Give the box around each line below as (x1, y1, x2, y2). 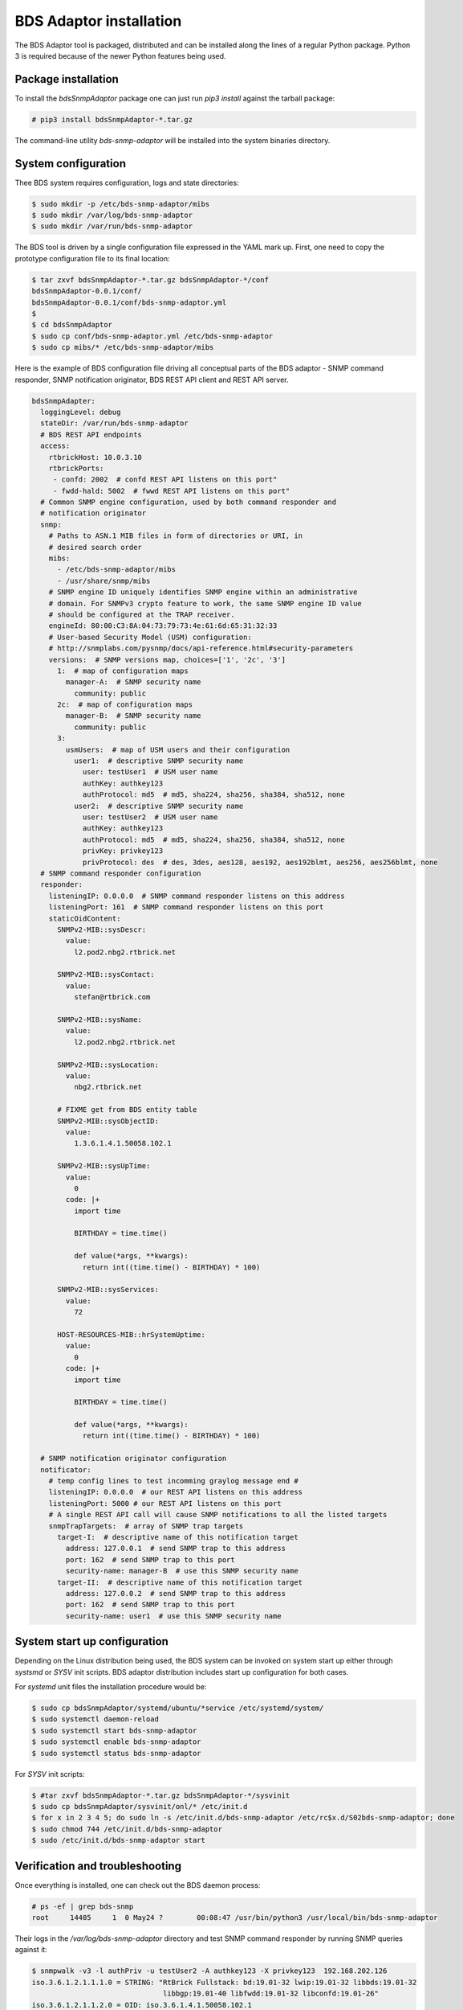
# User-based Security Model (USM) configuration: (48, 632, 252, 642)
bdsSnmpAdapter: (31, 396, 96, 405)
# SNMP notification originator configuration (40, 1454, 227, 1463)
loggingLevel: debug (40, 407, 121, 416)
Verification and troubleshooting (14, 1859, 182, 1873)
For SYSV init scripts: (14, 1769, 85, 1778)
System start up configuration (14, 1635, 169, 1648)
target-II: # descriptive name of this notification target (57, 1577, 303, 1587)
